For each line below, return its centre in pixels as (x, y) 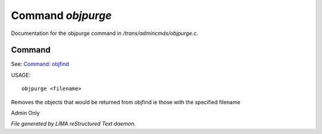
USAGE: (21, 75)
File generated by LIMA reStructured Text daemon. (73, 124)
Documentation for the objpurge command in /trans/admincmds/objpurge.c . (105, 33)
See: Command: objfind (40, 64)
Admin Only (25, 113)
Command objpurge (61, 15)
